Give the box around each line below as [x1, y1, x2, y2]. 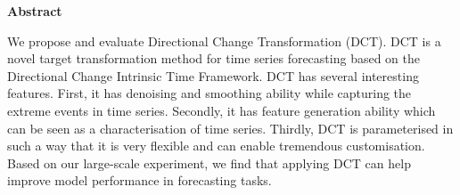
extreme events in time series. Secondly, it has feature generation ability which [7, 101, 436, 119]
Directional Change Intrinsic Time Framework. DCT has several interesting [7, 66, 419, 85]
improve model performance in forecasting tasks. [7, 171, 272, 190]
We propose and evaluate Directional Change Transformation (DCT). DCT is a [7, 31, 441, 50]
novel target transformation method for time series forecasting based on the [7, 49, 420, 68]
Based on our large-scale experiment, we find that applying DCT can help [7, 153, 411, 172]
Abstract [7, 2, 62, 20]
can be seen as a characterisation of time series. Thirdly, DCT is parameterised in [7, 118, 454, 137]
